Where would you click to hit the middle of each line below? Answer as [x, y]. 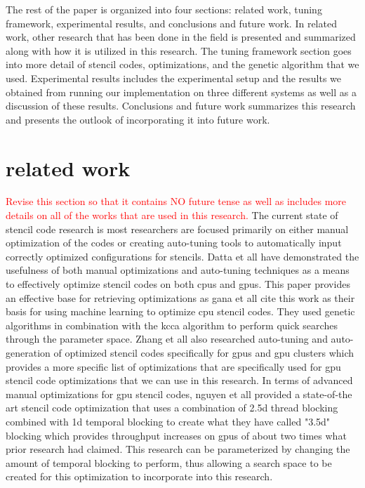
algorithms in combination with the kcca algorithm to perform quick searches [172, 325]
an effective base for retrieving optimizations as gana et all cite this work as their [180, 297]
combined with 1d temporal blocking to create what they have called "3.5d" [168, 421]
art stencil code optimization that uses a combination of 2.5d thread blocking [172, 408]
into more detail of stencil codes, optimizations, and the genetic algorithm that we [182, 64]
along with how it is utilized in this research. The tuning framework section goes [179, 50]
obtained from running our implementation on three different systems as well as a [181, 92]
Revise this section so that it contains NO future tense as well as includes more [176, 201]
